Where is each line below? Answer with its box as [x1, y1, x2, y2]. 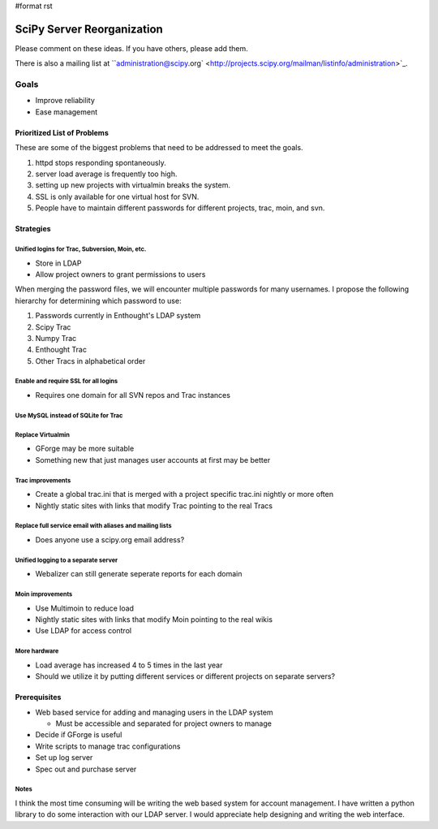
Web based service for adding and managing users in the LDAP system [35, 707, 273, 717]
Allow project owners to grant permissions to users [35, 269, 206, 279]
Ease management [35, 106, 98, 117]
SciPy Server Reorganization [15, 22, 164, 36]
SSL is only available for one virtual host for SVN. [35, 192, 200, 201]
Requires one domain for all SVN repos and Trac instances [35, 391, 231, 400]
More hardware [15, 647, 59, 655]
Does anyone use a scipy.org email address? [35, 534, 185, 544]
